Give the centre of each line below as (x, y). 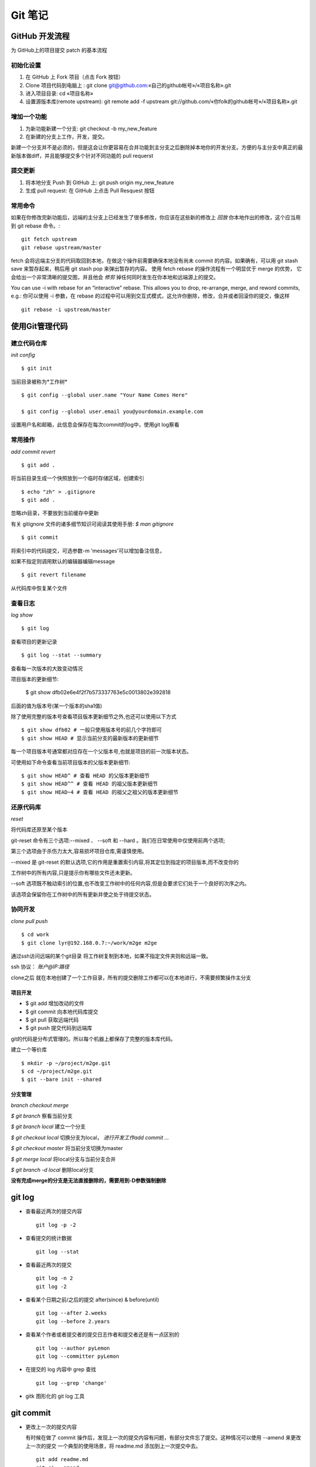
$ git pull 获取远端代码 (52, 1020)
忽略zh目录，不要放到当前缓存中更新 (55, 513)
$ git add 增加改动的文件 (55, 1003)
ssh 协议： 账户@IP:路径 (40, 967)
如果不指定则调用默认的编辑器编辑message (63, 562)
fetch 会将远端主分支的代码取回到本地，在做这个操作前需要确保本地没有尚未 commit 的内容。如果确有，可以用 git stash (154, 261)
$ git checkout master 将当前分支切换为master (67, 1148)
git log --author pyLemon (73, 1348)
